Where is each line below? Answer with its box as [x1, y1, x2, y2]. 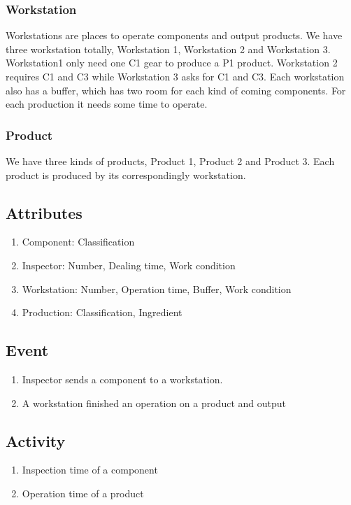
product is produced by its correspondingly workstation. [6, 167, 246, 182]
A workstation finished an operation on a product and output [22, 395, 286, 410]
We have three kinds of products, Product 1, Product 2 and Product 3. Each [6, 154, 335, 168]
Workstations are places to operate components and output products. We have [6, 28, 343, 43]
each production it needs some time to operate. [6, 97, 208, 111]
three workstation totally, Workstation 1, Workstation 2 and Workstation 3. [6, 41, 331, 56]
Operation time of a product [22, 485, 144, 500]
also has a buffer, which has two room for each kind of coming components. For [6, 83, 346, 97]
